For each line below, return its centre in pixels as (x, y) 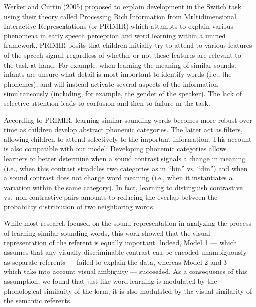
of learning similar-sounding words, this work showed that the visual (107, 233)
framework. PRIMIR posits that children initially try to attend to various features (128, 45)
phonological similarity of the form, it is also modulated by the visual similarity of (128, 290)
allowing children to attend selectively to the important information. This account (128, 139)
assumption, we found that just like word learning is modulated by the (111, 281)
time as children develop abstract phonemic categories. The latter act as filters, (123, 129)
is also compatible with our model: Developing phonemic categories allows (115, 149)
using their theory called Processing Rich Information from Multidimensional (120, 16)
